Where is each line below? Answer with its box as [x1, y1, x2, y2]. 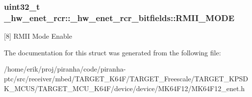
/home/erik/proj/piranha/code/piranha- [4, 64, 126, 74]
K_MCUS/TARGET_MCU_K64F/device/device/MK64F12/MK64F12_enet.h [4, 83, 245, 93]
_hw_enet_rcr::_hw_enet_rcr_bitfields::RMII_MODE [4, 11, 235, 24]
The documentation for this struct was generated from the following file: [4, 47, 221, 57]
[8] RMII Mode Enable [4, 31, 72, 41]
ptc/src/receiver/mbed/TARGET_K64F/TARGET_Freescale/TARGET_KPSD [4, 73, 248, 83]
